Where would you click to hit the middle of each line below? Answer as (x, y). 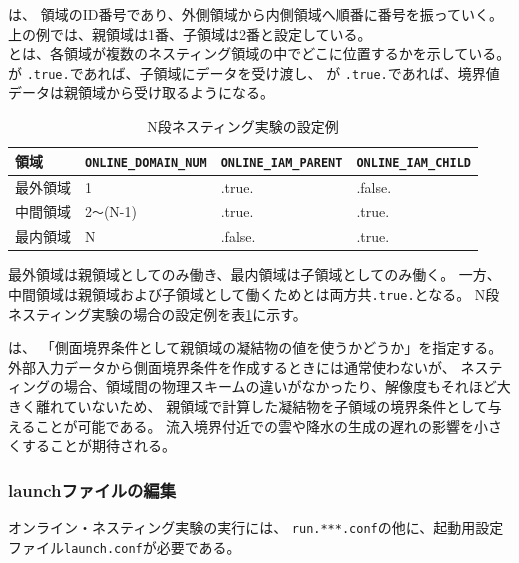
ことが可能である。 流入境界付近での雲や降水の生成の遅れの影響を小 (262, 425)
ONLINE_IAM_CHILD (413, 162)
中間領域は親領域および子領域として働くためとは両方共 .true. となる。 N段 (254, 293)
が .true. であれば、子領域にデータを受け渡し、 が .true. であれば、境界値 (254, 72)
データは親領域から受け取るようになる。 (141, 92)
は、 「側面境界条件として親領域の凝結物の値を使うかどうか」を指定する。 (255, 347)
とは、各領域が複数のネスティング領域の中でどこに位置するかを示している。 (259, 53)
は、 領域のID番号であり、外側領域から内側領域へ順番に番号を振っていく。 (256, 14)
